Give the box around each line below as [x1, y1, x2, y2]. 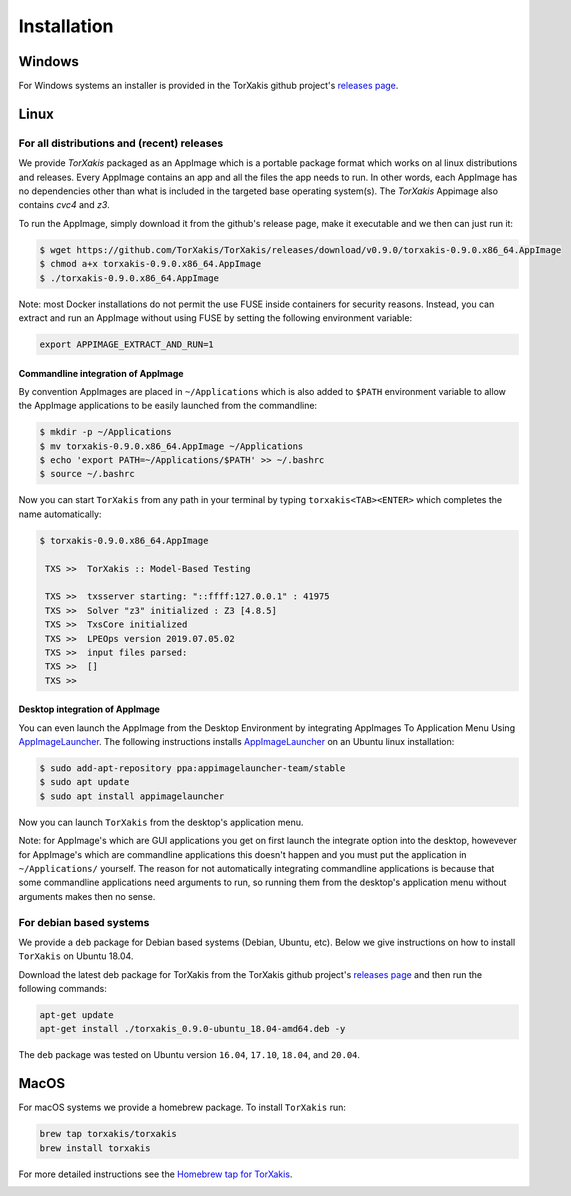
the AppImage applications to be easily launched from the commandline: [18, 400, 318, 412]
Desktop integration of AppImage [18, 703, 160, 715]
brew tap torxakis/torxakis [39, 1128, 177, 1140]
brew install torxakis [39, 1142, 151, 1154]
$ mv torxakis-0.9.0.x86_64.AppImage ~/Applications [39, 440, 304, 452]
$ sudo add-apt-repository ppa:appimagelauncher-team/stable [39, 763, 346, 774]
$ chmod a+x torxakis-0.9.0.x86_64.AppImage [39, 258, 262, 270]
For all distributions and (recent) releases [18, 136, 224, 150]
